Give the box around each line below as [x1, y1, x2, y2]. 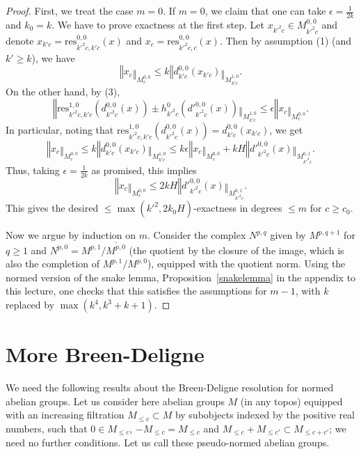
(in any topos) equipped [240, 393, 343, 408]
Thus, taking [6, 162, 60, 177]
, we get [269, 122, 303, 136]
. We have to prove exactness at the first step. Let [51, 17, 264, 31]
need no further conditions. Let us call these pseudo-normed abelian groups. [6, 435, 330, 450]
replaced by [6, 297, 55, 311]
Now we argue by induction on [6, 228, 136, 242]
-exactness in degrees [193, 201, 282, 215]
